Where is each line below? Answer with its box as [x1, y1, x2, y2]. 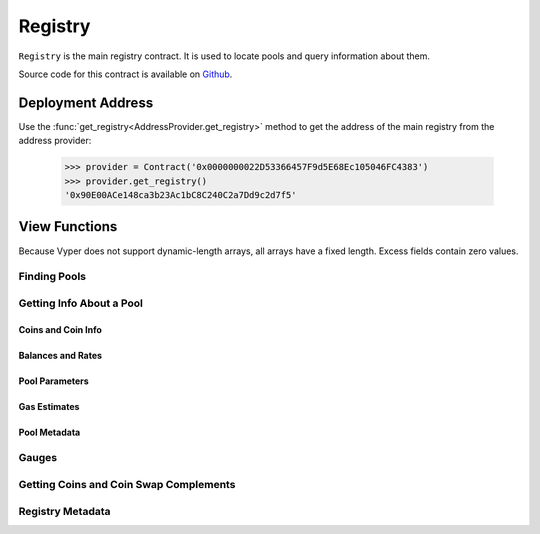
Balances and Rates [18, 349, 103, 361]
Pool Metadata [18, 426, 81, 438]
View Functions [18, 218, 118, 235]
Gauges [18, 451, 58, 465]
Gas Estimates [18, 400, 80, 412]
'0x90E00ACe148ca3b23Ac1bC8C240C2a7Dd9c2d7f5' [64, 190, 297, 200]
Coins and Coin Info [18, 323, 102, 335]
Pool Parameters [18, 375, 89, 387]
